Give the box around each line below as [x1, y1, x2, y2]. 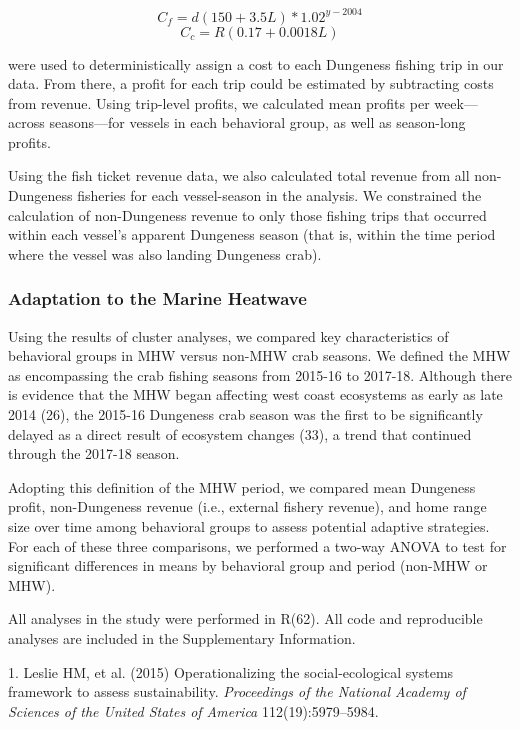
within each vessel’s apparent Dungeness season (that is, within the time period [8, 224, 496, 245]
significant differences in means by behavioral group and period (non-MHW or [8, 555, 488, 576]
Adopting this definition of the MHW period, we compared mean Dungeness [8, 476, 476, 497]
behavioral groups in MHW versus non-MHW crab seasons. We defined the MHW [8, 345, 511, 366]
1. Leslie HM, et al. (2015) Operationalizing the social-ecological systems [8, 661, 454, 682]
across [8, 112, 45, 133]
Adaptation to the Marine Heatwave [8, 286, 307, 311]
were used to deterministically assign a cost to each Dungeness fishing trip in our [8, 53, 504, 74]
